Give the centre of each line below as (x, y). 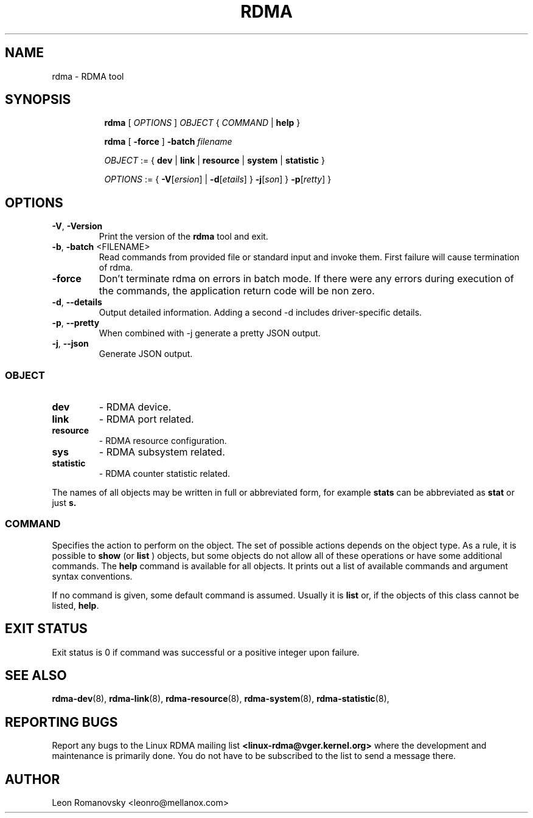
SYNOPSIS (38, 100)
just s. (64, 503)
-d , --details (77, 302)
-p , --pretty (76, 323)
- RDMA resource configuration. (163, 441)
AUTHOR (33, 779)
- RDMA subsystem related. (162, 452)
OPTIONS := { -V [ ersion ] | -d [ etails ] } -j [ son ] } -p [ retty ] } (218, 179)
